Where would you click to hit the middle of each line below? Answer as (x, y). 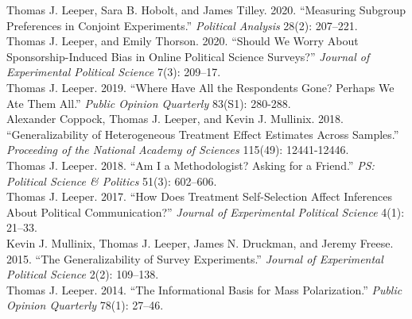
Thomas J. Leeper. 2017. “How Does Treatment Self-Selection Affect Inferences (200, 196)
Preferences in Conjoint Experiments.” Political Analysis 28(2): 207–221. (182, 25)
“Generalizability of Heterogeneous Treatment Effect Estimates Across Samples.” (203, 134)
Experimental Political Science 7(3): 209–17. (114, 72)
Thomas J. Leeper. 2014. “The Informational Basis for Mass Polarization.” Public (204, 289)
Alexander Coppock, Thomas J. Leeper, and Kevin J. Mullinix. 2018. (175, 119)
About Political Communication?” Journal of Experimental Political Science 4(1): (206, 211)
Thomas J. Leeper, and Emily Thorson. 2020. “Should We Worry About (183, 41)
